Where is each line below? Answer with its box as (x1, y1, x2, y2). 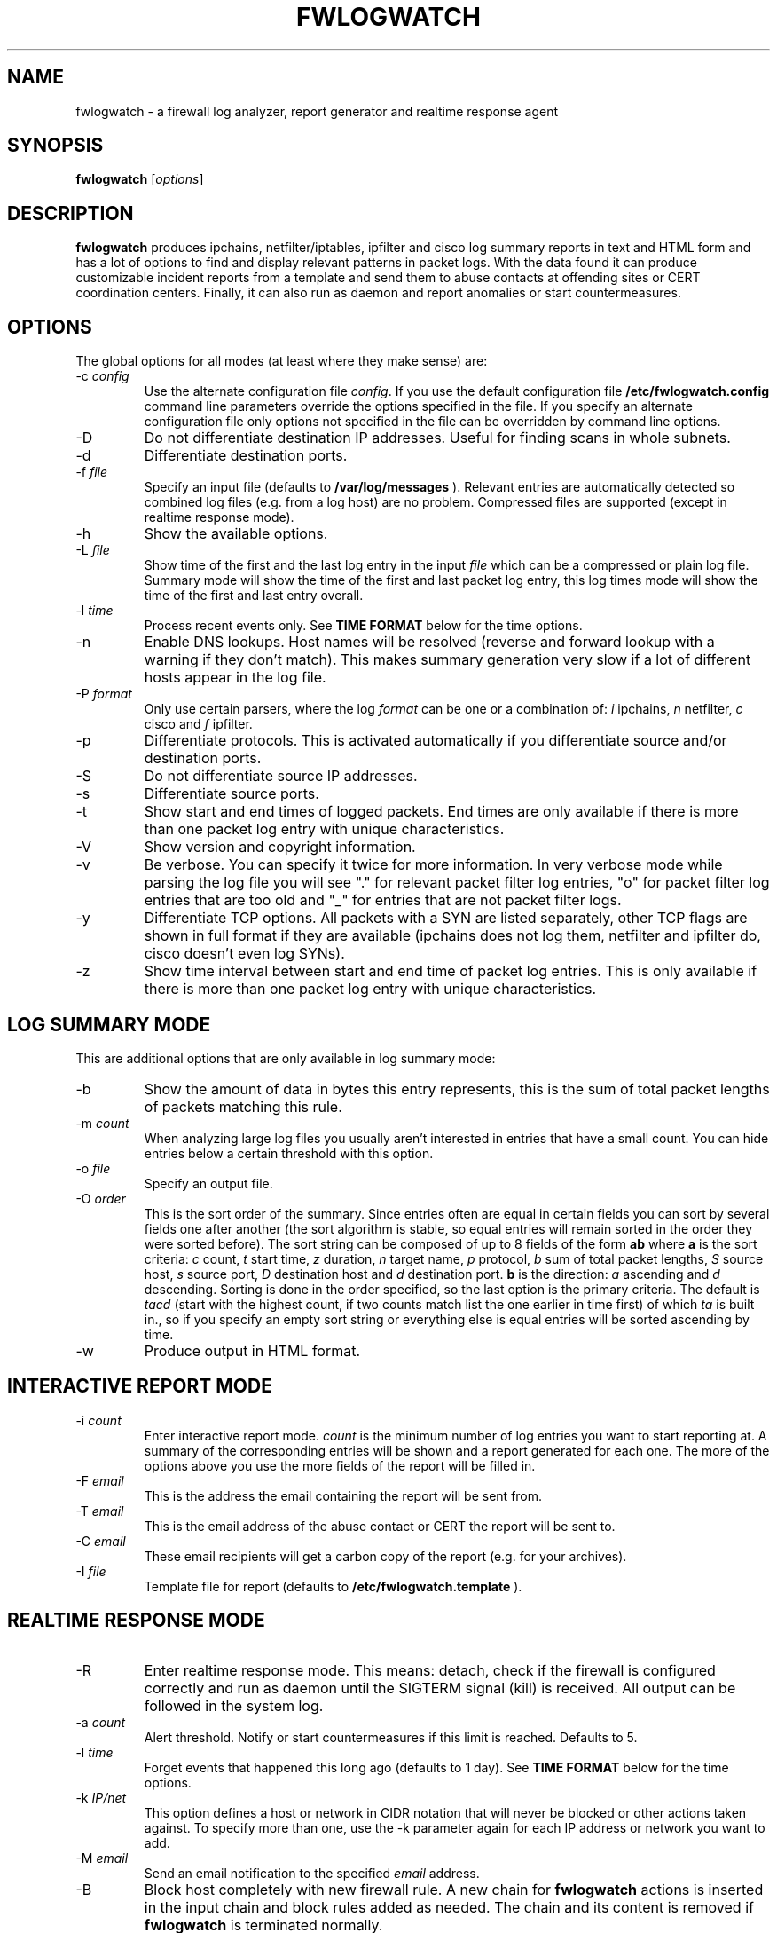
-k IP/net (75, 1789, 127, 1805)
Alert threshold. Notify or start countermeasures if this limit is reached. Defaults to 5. (144, 1729, 638, 1745)
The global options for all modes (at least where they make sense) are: (75, 353, 488, 369)
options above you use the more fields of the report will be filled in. (144, 1457, 536, 1473)
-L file (75, 542, 110, 558)
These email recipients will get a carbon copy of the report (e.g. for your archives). (144, 1548, 627, 1564)
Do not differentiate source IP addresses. (144, 767, 418, 785)
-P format (75, 686, 132, 702)
